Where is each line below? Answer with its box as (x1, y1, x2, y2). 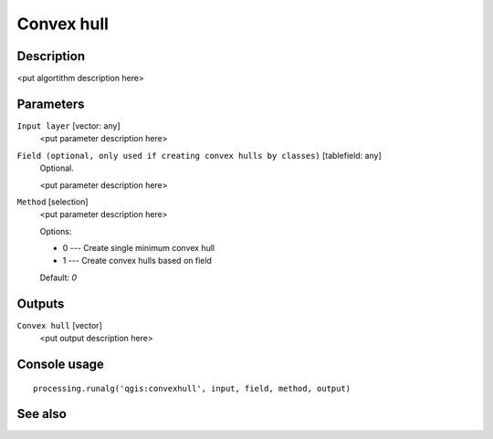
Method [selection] (16, 196, 89, 207)
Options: (39, 225, 72, 236)
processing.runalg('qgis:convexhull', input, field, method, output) (33, 383, 351, 393)
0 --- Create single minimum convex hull (62, 243, 215, 254)
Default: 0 (39, 272, 78, 283)
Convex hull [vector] (16, 319, 102, 330)
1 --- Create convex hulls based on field (62, 256, 212, 267)
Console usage (16, 356, 105, 371)
